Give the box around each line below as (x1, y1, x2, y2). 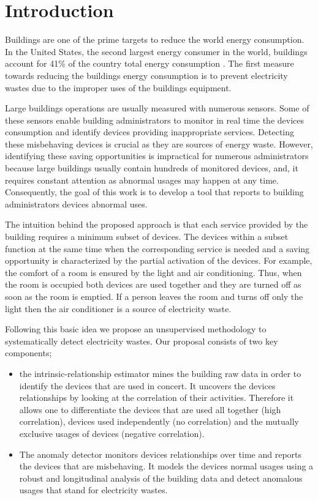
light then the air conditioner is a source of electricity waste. (5, 302, 232, 315)
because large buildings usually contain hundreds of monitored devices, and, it (5, 162, 298, 174)
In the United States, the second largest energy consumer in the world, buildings (5, 45, 308, 58)
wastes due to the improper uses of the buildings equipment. (5, 81, 232, 94)
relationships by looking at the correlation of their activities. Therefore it (19, 391, 294, 404)
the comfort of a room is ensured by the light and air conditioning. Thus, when (5, 266, 302, 278)
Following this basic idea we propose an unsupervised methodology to (5, 323, 267, 335)
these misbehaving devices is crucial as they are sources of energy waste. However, (5, 137, 313, 150)
